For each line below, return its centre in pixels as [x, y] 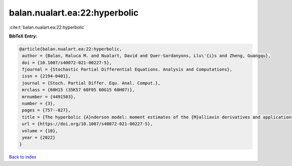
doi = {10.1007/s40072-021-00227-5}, [67, 63]
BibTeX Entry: [23, 36]
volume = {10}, [40, 131]
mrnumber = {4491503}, [49, 97]
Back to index [23, 157]
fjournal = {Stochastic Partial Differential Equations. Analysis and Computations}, [127, 70]
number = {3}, [39, 104]
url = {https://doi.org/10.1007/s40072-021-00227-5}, [87, 124]
